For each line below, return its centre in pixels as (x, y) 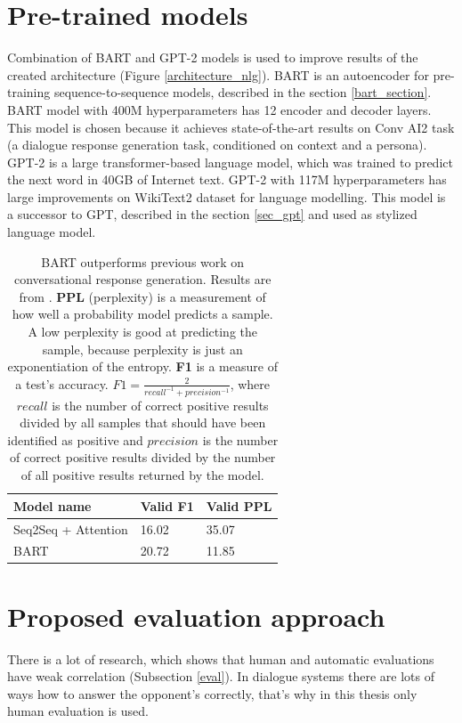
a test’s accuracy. (62, 383)
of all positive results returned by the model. (142, 475)
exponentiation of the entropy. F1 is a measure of (142, 366)
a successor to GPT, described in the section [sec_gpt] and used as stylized (212, 214)
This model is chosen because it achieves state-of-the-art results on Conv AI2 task (231, 127)
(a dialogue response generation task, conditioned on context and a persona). (217, 145)
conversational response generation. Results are (142, 279)
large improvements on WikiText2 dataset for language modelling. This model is (227, 196)
